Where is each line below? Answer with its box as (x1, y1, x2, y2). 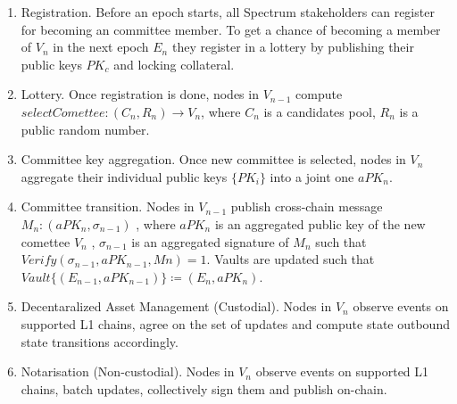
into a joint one (270, 167, 354, 186)
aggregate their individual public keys (21, 167, 228, 186)
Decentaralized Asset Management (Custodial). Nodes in (21, 297, 332, 316)
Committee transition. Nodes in (21, 197, 195, 216)
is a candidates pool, (263, 102, 376, 120)
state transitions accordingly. (21, 332, 179, 350)
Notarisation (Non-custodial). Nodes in (21, 362, 235, 381)
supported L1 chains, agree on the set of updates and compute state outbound (21, 314, 450, 333)
